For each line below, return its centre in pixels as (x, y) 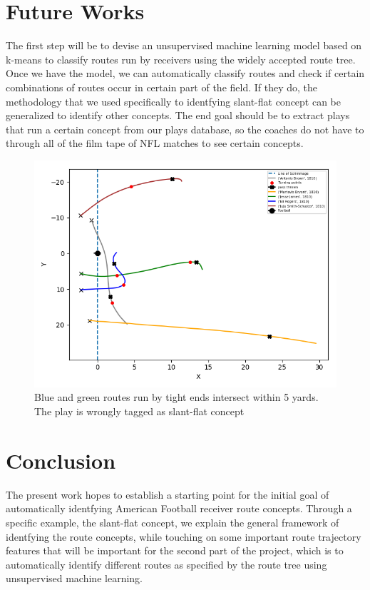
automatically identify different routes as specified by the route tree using (166, 564)
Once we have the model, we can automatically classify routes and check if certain (185, 73)
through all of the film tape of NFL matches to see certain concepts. (155, 143)
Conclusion (61, 460)
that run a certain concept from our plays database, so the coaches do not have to (185, 129)
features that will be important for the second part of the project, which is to (175, 550)
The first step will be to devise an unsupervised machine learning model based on (184, 45)
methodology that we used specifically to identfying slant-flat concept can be (174, 101)
